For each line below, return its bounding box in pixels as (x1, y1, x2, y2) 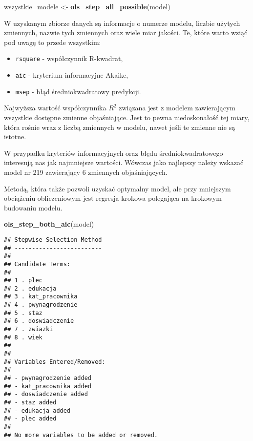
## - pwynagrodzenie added (4, 375, 91, 382)
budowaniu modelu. (4, 202, 63, 212)
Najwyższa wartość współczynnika (4, 103, 106, 113)
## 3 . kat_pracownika (4, 293, 78, 300)
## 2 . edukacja (4, 285, 57, 292)
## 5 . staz (4, 309, 42, 316)
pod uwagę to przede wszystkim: (4, 37, 101, 47)
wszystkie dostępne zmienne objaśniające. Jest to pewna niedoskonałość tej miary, (4, 112, 250, 122)
